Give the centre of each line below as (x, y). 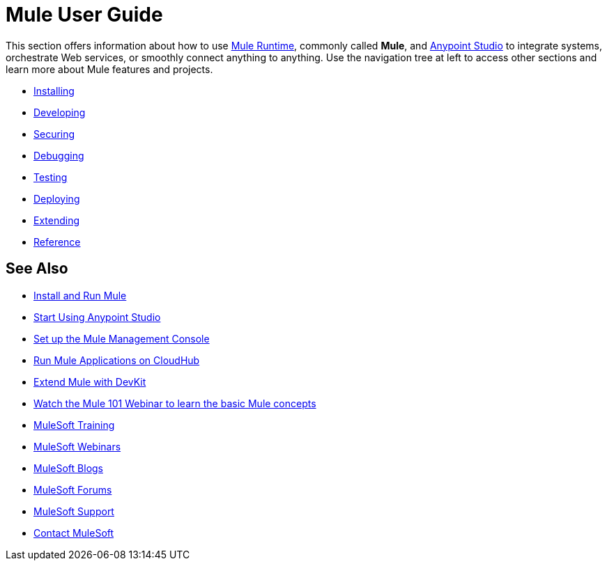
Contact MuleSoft (74, 533)
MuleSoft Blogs (68, 468)
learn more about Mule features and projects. (109, 69)
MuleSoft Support (74, 511)
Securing (54, 134)
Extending (57, 220)
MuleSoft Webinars (77, 446)
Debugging (59, 155)
